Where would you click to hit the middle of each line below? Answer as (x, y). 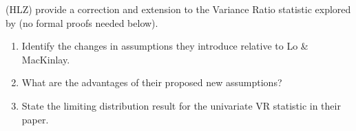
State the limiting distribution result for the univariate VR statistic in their (181, 105)
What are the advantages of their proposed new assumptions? (152, 82)
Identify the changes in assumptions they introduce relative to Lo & (165, 46)
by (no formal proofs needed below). (82, 22)
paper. (35, 119)
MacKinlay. (46, 59)
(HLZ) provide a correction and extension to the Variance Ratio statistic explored (178, 9)
